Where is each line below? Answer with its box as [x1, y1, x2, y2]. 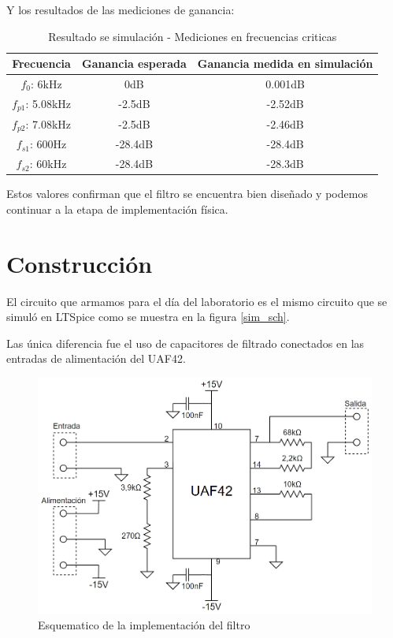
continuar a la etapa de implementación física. [6, 200, 228, 217]
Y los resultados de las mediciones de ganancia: [6, 2, 235, 17]
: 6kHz [30, 76, 62, 92]
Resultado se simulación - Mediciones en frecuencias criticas [48, 28, 337, 44]
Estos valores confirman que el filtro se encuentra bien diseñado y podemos [6, 185, 368, 202]
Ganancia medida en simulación [197, 55, 373, 72]
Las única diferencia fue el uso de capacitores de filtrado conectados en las [6, 334, 365, 351]
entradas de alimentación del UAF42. [6, 350, 186, 367]
